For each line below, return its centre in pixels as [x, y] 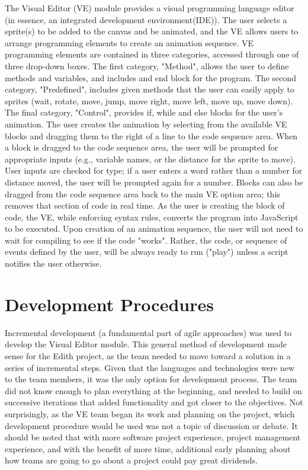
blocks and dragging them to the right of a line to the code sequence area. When [151, 135]
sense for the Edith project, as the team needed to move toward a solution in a [148, 355]
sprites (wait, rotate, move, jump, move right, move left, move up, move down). [149, 100]
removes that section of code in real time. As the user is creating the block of [145, 205]
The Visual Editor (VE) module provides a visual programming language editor [150, 8]
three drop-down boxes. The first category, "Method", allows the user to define [147, 65]
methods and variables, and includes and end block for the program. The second [151, 77]
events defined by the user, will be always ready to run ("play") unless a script [147, 252]
